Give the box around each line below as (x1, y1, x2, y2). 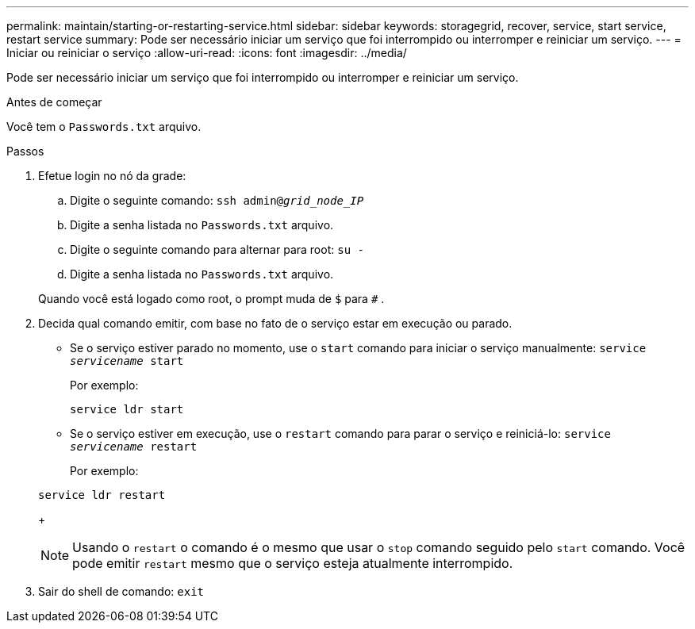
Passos (6, 144, 44, 158)
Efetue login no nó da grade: (38, 169, 186, 182)
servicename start (70, 355, 184, 367)
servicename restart (70, 440, 198, 453)
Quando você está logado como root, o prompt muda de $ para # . (38, 292, 385, 305)
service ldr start (70, 403, 184, 416)
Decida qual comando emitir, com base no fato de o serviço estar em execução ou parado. (38, 316, 513, 330)
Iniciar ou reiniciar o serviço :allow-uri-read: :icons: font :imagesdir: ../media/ (6, 46, 407, 59)
